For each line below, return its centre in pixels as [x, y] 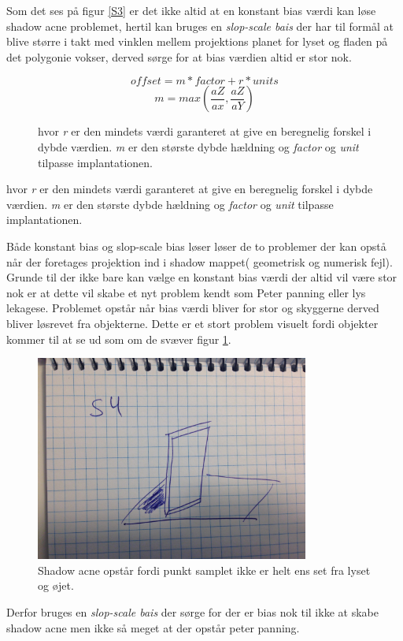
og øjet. [56, 585]
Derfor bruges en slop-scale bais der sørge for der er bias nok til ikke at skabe [192, 611]
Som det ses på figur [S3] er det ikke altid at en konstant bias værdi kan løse [191, 10]
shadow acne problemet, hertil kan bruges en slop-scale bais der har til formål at [200, 26]
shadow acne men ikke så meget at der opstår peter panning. [153, 627]
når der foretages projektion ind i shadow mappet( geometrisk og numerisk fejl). [200, 261]
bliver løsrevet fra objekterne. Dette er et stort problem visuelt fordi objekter [192, 323]
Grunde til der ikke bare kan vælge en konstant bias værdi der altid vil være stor [202, 277]
